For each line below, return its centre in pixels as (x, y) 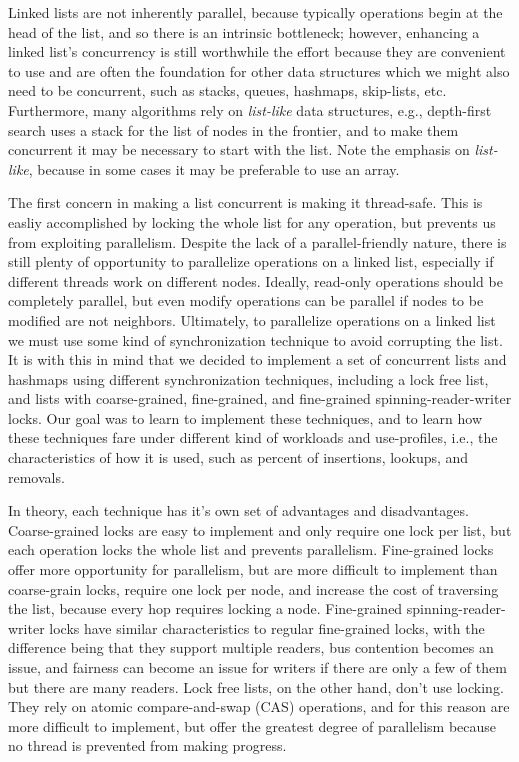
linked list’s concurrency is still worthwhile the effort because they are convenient (257, 51)
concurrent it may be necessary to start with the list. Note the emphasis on (239, 149)
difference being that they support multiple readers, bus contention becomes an (251, 647)
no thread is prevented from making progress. (147, 745)
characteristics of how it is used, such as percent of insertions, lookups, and (238, 457)
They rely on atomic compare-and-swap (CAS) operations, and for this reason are (259, 706)
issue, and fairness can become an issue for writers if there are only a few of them (257, 667)
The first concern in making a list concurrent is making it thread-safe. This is (245, 202)
